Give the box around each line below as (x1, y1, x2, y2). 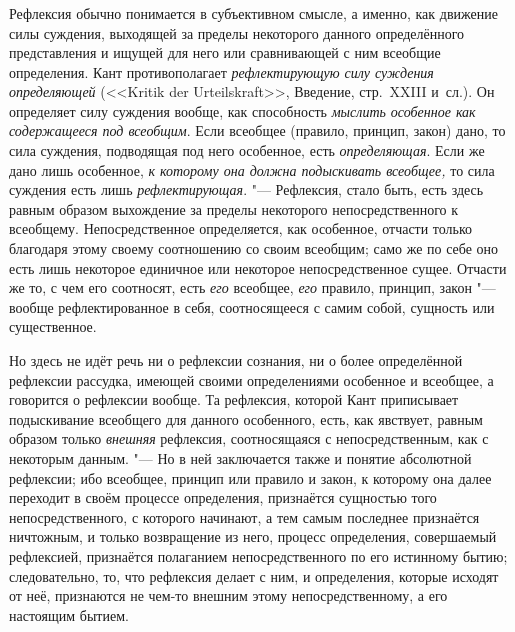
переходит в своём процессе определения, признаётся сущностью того (9, 487, 437, 508)
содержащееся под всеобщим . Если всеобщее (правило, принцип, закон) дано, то (9, 120, 506, 141)
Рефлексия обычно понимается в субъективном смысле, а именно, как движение (9, 2, 498, 23)
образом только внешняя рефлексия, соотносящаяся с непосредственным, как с (9, 428, 489, 449)
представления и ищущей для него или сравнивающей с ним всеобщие (9, 42, 441, 63)
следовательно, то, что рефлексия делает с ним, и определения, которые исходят (9, 565, 499, 586)
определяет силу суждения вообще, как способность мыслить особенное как (9, 100, 476, 121)
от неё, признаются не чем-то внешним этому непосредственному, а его (9, 585, 448, 606)
